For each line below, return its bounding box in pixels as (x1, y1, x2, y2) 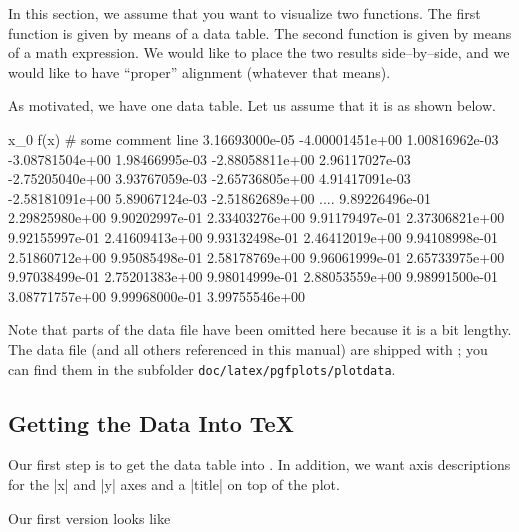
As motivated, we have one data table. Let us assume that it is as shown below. (8, 95, 496, 116)
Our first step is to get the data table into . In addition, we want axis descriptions (8, 454, 511, 475)
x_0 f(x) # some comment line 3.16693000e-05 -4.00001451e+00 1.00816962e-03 (8, 128, 499, 149)
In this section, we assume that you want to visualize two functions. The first (8, 3, 481, 23)
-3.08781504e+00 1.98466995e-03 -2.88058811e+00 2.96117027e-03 (8, 148, 411, 169)
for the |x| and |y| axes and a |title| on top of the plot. (8, 473, 340, 494)
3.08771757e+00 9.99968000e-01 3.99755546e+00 (8, 285, 306, 306)
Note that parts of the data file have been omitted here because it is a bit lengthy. (8, 319, 512, 340)
